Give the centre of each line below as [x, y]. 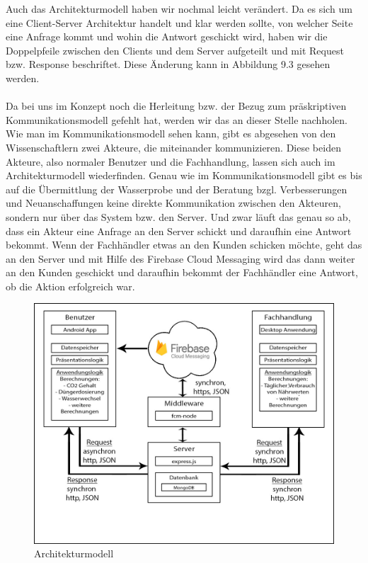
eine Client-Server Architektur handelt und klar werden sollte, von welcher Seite [179, 22]
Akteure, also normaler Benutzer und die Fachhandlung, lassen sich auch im [171, 161]
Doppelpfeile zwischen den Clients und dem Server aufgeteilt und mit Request [175, 50]
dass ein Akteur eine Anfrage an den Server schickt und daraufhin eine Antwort [179, 231]
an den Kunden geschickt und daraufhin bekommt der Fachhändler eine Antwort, [182, 272]
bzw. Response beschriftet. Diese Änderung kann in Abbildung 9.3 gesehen [168, 64]
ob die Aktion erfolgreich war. [70, 286]
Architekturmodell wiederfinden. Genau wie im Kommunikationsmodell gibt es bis [184, 175]
